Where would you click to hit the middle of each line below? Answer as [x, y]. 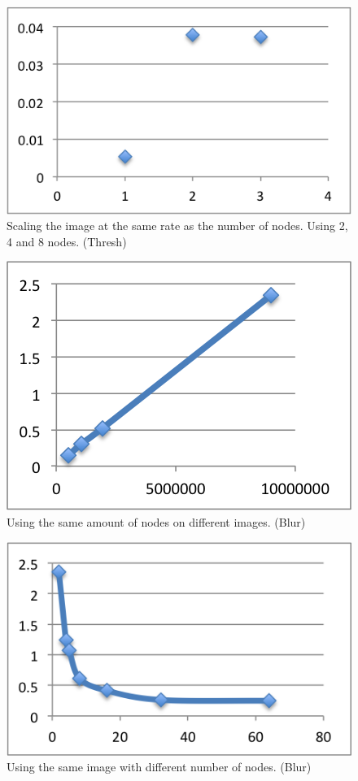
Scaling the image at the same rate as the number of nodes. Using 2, [177, 226]
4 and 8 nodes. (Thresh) [67, 241]
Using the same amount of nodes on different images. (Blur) [156, 521]
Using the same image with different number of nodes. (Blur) [159, 767]
